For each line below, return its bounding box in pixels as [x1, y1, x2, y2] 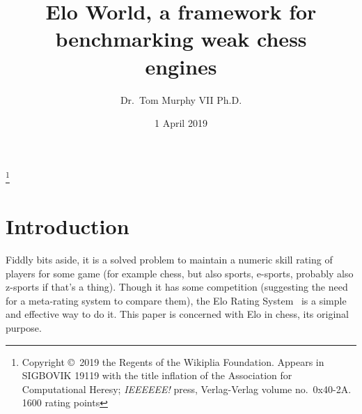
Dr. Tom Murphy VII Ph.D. [120, 92, 242, 107]
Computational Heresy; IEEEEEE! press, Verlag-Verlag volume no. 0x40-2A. [22, 381, 352, 396]
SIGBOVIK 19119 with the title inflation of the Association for [22, 368, 292, 383]
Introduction [6, 212, 129, 240]
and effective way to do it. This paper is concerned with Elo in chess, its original [6, 307, 349, 321]
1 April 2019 [155, 116, 207, 130]
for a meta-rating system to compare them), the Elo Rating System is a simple [6, 293, 347, 307]
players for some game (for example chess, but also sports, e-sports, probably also [6, 266, 354, 280]
